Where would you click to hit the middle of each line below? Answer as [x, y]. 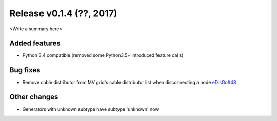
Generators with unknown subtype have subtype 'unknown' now [91, 109]
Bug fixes [25, 70]
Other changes [34, 97]
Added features [35, 43]
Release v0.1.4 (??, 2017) [63, 13]
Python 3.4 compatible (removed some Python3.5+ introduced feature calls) [103, 55]
